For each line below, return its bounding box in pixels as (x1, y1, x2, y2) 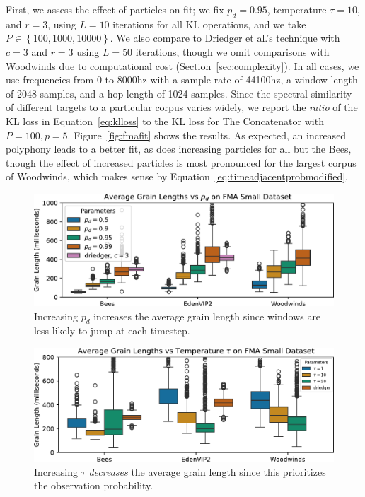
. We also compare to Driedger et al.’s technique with (110, 30, 340, 45)
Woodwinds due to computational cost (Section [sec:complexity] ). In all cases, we (6, 58, 359, 73)
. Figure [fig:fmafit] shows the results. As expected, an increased (67, 127, 347, 142)
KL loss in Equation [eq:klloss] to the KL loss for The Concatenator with (6, 113, 324, 128)
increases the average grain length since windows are (93, 308, 321, 323)
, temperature (267, 2, 327, 16)
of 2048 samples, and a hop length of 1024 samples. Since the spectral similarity (6, 86, 352, 100)
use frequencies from (6, 72, 94, 87)
